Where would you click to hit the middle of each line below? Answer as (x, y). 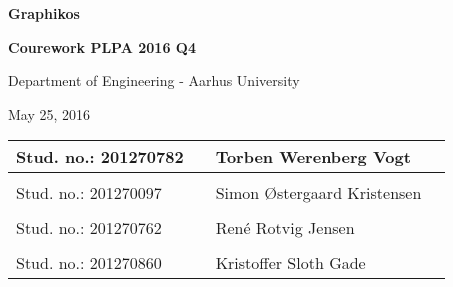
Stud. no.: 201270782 (100, 157)
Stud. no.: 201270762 (89, 228)
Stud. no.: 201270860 (89, 263)
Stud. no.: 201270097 (89, 193)
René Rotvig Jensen (285, 228)
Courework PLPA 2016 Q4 (102, 46)
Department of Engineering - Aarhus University (154, 80)
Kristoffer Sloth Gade (290, 263)
